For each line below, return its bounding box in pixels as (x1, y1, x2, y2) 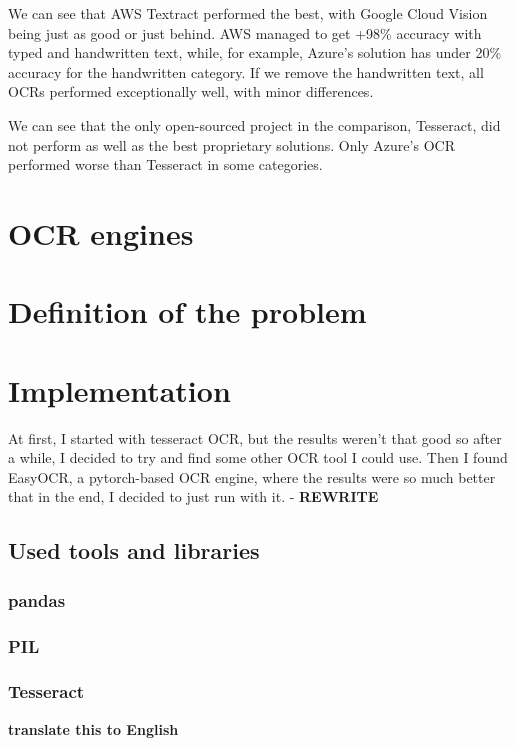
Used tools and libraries (8, 535, 260, 566)
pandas (8, 587, 66, 612)
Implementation (8, 369, 231, 410)
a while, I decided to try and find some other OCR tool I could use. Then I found (8, 447, 508, 468)
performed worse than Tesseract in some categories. (8, 154, 323, 175)
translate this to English (8, 718, 179, 739)
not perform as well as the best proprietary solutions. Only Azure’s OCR (8, 134, 455, 155)
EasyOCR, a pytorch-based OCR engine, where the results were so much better (8, 466, 496, 487)
